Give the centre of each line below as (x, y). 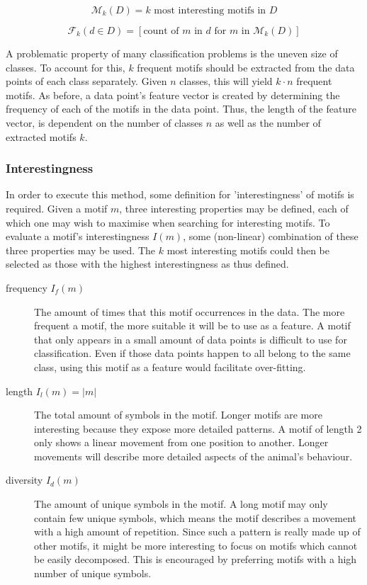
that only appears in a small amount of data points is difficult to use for (191, 339)
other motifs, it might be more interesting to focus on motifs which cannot (196, 545)
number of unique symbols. (93, 573)
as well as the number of (268, 122)
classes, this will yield (226, 81)
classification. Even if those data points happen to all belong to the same (192, 353)
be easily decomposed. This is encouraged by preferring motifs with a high (196, 559)
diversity (24, 480)
